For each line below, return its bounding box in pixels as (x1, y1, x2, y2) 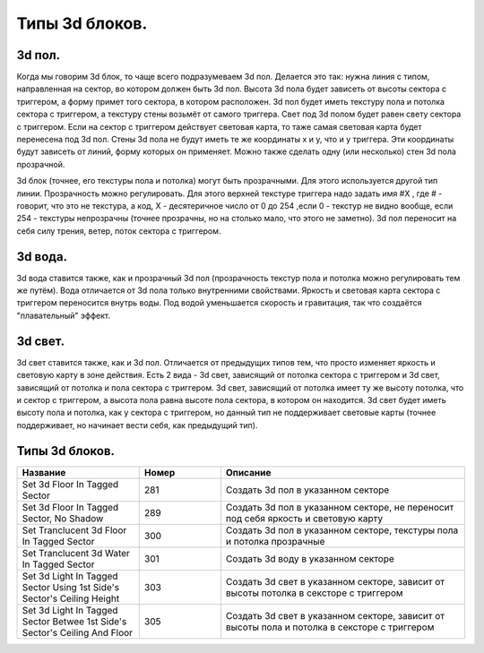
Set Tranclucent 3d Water (22, 546, 130, 559)
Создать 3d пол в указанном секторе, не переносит (225, 501, 454, 513)
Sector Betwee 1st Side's (22, 614, 127, 627)
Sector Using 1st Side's (22, 580, 120, 593)
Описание (225, 466, 272, 478)
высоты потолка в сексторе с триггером (225, 587, 403, 599)
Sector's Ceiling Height (22, 592, 120, 605)
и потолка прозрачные (225, 535, 325, 547)
